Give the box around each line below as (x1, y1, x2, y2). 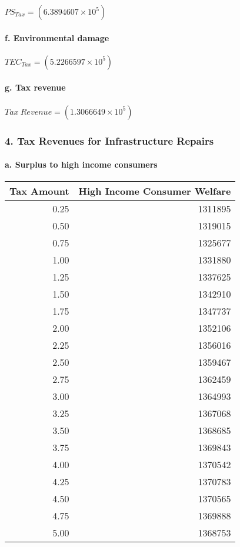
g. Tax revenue (5, 81, 66, 94)
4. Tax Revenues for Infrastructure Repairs (5, 133, 214, 148)
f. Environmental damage (5, 31, 109, 44)
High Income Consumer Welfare (78, 184, 231, 198)
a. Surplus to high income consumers (5, 158, 158, 171)
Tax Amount (9, 184, 69, 198)
